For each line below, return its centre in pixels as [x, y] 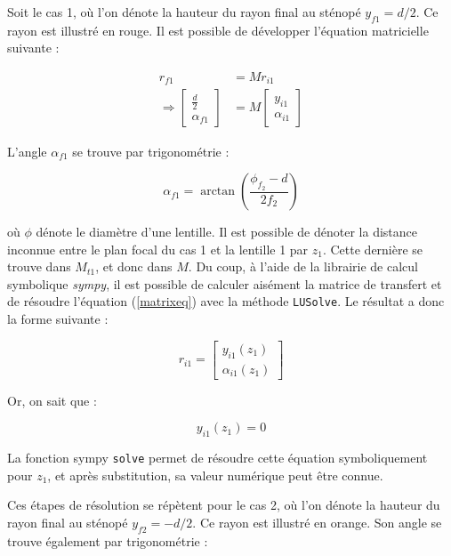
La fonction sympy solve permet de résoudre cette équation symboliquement [217, 457]
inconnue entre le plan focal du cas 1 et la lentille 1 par [158, 249]
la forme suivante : [58, 319]
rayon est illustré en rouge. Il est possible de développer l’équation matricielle [218, 30]
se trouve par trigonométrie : [151, 151]
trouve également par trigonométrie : [108, 540]
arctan [218, 192]
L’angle [27, 151]
